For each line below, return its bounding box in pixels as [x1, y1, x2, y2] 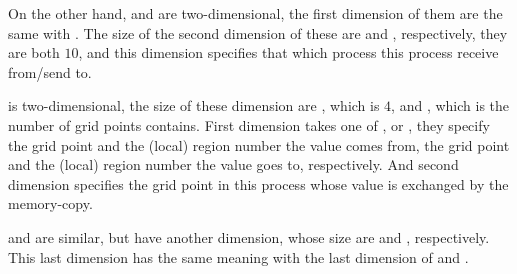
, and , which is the [391, 95, 510, 116]
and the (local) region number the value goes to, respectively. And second [8, 154, 459, 175]
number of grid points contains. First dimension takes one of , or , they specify [8, 114, 490, 135]
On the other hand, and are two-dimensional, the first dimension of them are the [8, 3, 503, 23]
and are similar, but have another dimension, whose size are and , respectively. [8, 226, 490, 247]
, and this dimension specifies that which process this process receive [78, 42, 499, 63]
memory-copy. [8, 193, 93, 214]
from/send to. [8, 61, 92, 82]
